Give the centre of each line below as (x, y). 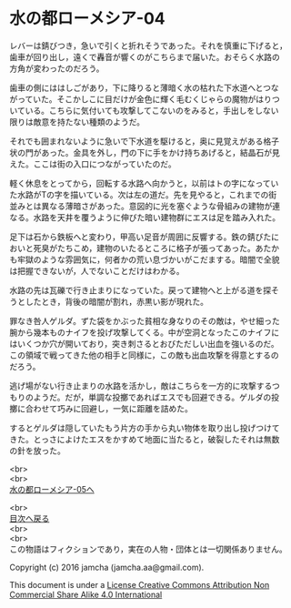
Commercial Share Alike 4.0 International (86, 594)
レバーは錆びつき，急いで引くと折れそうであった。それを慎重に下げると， (149, 46)
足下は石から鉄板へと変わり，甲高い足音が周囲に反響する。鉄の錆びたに (145, 237)
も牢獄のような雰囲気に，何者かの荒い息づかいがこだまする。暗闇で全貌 (145, 259)
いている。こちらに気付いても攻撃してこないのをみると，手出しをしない (144, 110)
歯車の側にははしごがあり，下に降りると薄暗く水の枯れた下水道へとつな (144, 87)
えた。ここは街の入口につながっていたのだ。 (93, 164)
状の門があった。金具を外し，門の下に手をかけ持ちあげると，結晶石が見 (145, 152)
